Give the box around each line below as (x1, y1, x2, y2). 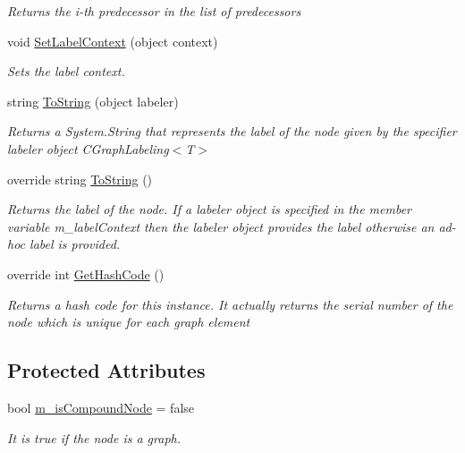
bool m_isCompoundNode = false (7, 397, 195, 416)
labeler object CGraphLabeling (7, 139, 169, 158)
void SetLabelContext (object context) (7, 31, 218, 50)
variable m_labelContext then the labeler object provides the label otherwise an (7, 217, 435, 235)
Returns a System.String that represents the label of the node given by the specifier (7, 122, 457, 141)
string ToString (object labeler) (7, 91, 179, 110)
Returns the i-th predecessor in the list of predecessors (7, 2, 301, 20)
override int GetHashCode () (7, 264, 165, 283)
